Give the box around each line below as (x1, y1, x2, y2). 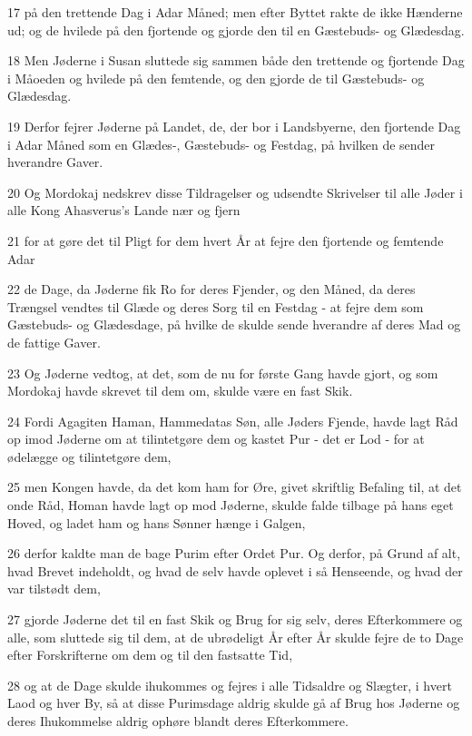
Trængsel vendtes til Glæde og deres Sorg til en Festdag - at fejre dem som (7, 297, 424, 316)
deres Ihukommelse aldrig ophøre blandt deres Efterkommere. (7, 711, 349, 730)
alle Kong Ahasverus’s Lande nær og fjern (7, 201, 241, 220)
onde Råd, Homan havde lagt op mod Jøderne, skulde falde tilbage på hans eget (7, 496, 454, 515)
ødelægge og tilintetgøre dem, (7, 447, 172, 466)
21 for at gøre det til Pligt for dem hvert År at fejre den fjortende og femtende (7, 231, 444, 250)
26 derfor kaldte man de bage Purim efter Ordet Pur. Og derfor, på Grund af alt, (7, 544, 461, 563)
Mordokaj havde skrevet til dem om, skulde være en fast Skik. (7, 381, 353, 400)
